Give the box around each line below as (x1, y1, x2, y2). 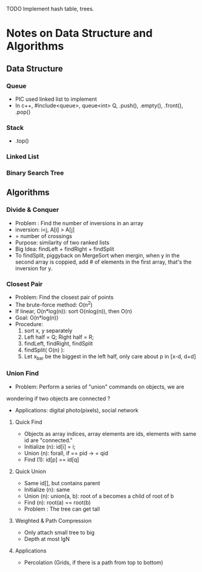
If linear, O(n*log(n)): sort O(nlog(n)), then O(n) (15, 307, 132, 315)
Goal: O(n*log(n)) (15, 314, 59, 321)
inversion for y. (15, 264, 53, 272)
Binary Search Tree (6, 169, 64, 177)
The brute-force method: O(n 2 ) (15, 300, 93, 308)
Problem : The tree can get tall (24, 505, 100, 512)
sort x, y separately (24, 327, 73, 334)
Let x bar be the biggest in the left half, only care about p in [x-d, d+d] (24, 352, 196, 361)
